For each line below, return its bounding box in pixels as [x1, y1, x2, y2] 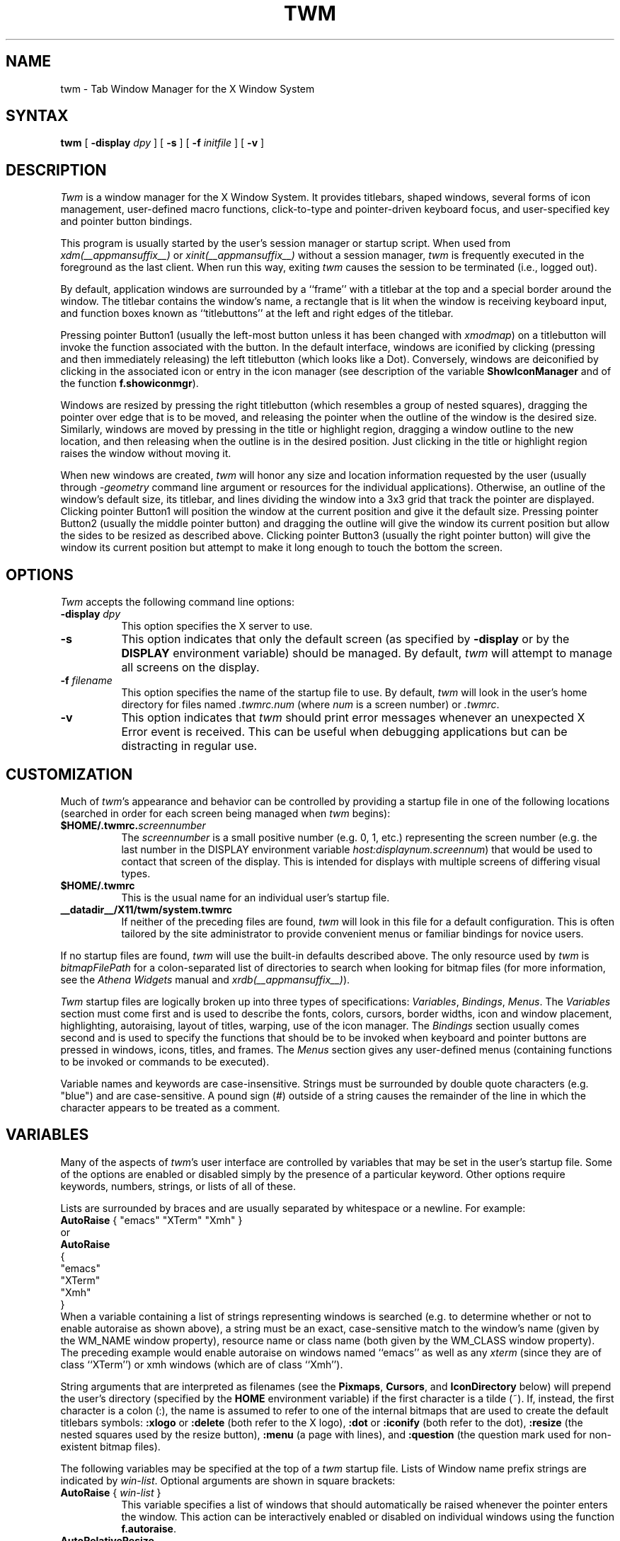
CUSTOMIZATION [6, 765, 133, 783]
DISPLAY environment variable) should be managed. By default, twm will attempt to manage [121, 646, 613, 661]
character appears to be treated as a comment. [60, 1101, 280, 1114]
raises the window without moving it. [60, 447, 231, 460]
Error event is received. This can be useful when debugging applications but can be [121, 725, 568, 739]
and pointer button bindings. [60, 215, 193, 228]
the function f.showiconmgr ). [60, 377, 199, 390]
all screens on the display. [121, 660, 260, 675]
